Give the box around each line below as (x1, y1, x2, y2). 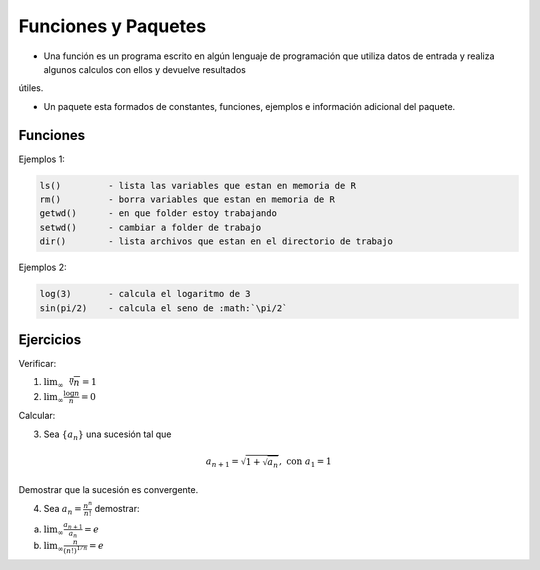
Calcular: (18, 410, 56, 422)
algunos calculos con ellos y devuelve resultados (43, 63, 247, 75)
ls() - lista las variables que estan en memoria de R (39, 180, 357, 191)
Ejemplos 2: (18, 261, 67, 274)
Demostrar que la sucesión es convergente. (18, 483, 199, 495)
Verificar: (18, 358, 57, 370)
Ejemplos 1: (18, 153, 65, 165)
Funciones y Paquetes (18, 15, 207, 37)
